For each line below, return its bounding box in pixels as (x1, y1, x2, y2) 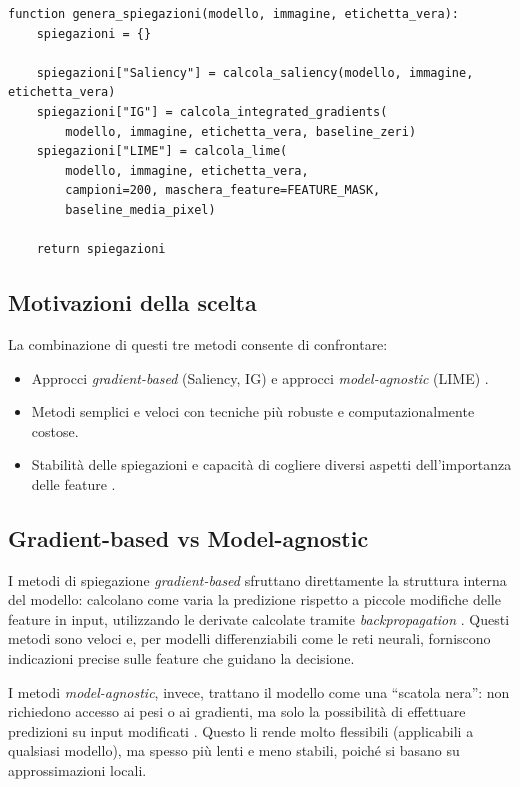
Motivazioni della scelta (8, 287, 257, 318)
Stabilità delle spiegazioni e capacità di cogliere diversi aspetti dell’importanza (31, 454, 512, 475)
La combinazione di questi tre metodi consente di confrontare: (8, 333, 388, 354)
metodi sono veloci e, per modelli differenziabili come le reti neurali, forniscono (8, 628, 491, 649)
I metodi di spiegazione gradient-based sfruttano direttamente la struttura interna (8, 569, 507, 590)
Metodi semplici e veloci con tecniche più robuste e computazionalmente (31, 401, 475, 422)
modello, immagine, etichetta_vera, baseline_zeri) (65, 124, 417, 139)
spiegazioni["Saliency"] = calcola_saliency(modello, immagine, (36, 65, 474, 80)
